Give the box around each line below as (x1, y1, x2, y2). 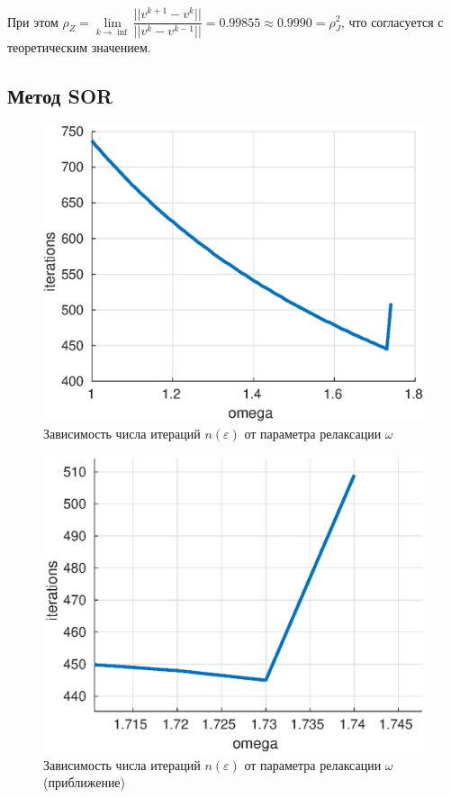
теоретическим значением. (7, 38, 151, 57)
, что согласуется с (340, 12, 444, 31)
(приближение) (43, 773, 126, 792)
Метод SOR (7, 82, 113, 110)
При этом (7, 12, 59, 31)
